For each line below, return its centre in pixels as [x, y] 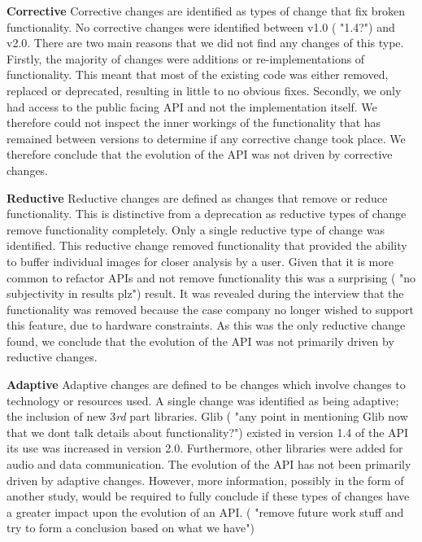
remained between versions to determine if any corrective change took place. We [206, 138]
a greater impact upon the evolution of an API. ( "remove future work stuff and [205, 511]
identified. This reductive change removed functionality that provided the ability [207, 245]
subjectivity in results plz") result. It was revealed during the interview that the [205, 293]
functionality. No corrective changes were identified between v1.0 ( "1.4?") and [201, 26]
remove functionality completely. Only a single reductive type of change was [196, 229]
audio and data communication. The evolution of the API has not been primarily [209, 464]
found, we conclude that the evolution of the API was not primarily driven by [200, 341]
